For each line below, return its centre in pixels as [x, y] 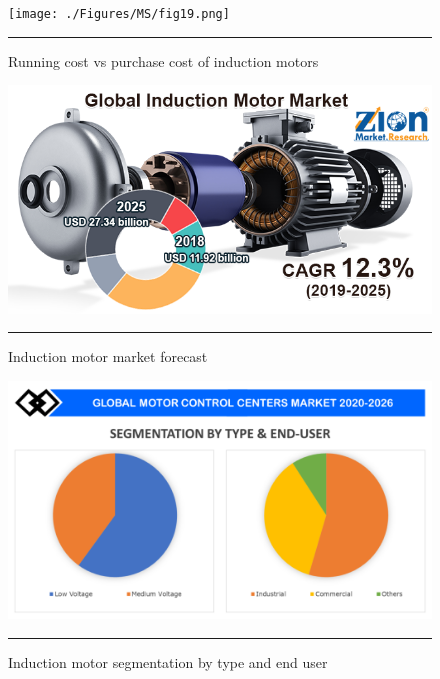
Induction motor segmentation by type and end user [168, 661]
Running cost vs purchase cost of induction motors [163, 60]
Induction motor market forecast [108, 356]
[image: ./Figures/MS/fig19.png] [119, 14]
